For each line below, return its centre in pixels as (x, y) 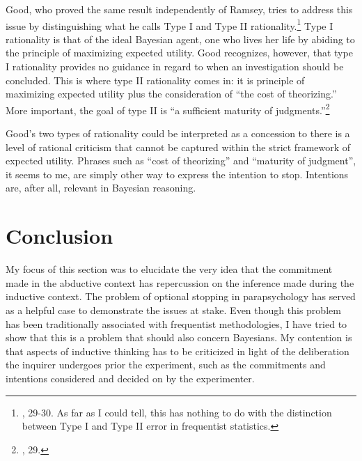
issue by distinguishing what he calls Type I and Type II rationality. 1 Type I (170, 24)
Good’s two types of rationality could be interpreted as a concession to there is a (178, 133)
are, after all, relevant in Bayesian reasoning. (101, 188)
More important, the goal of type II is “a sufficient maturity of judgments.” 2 (168, 109)
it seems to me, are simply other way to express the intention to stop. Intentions (177, 174)
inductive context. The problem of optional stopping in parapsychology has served (181, 296)
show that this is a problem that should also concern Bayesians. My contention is (179, 337)
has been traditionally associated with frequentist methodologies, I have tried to (176, 323)
